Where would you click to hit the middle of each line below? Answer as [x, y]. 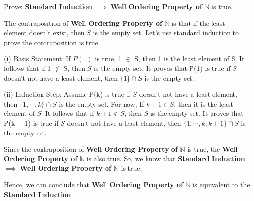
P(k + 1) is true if [31, 123]
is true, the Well [212, 149]
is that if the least [198, 23]
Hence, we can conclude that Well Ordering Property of [94, 184]
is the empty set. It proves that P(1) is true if [162, 68]
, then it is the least [204, 103]
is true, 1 [108, 58]
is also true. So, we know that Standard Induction [166, 158]
